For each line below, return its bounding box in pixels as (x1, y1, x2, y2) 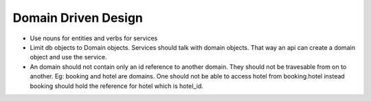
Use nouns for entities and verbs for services (30, 34, 158, 42)
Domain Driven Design (12, 10, 144, 25)
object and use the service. (30, 53, 107, 61)
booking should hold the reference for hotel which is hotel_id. (30, 82, 204, 90)
